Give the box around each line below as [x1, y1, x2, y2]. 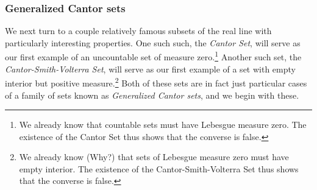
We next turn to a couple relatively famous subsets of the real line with [5, 24, 272, 37]
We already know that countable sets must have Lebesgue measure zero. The [19, 118, 307, 131]
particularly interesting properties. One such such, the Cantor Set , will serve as [5, 36, 301, 49]
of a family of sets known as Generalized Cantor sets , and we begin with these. [5, 88, 299, 101]
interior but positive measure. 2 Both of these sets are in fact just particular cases [5, 75, 307, 89]
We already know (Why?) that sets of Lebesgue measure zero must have [19, 150, 289, 163]
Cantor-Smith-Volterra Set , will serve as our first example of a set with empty [5, 62, 296, 75]
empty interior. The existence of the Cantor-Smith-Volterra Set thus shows [19, 162, 299, 175]
